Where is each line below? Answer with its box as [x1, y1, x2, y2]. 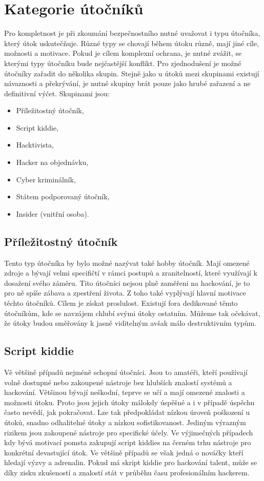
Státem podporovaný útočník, [16, 191, 110, 202]
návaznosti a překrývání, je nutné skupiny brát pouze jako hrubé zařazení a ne [4, 78, 251, 89]
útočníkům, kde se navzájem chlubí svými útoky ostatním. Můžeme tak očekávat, [4, 307, 260, 318]
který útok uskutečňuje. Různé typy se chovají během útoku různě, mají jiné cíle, [4, 37, 259, 48]
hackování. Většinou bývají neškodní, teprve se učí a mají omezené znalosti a [4, 387, 245, 398]
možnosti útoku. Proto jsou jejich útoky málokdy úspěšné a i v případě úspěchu [4, 396, 255, 407]
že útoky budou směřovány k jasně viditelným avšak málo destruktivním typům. [4, 318, 256, 328]
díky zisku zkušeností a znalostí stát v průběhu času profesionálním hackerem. [4, 467, 250, 477]
